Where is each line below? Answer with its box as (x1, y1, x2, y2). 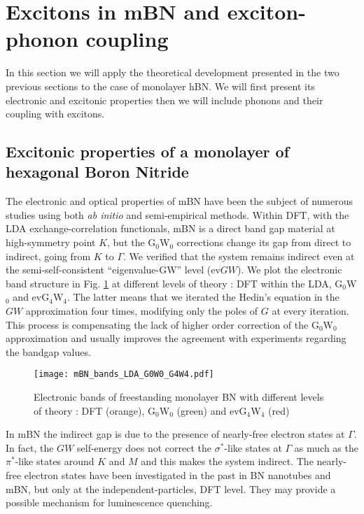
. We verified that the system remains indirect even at (123, 248, 355, 263)
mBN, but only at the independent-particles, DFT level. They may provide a (6, 481, 336, 496)
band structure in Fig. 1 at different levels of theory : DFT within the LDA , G (6, 276, 343, 290)
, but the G (107, 235, 156, 250)
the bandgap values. (6, 344, 91, 359)
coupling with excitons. (6, 106, 105, 121)
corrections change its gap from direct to (176, 235, 351, 250)
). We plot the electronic (237, 262, 342, 277)
